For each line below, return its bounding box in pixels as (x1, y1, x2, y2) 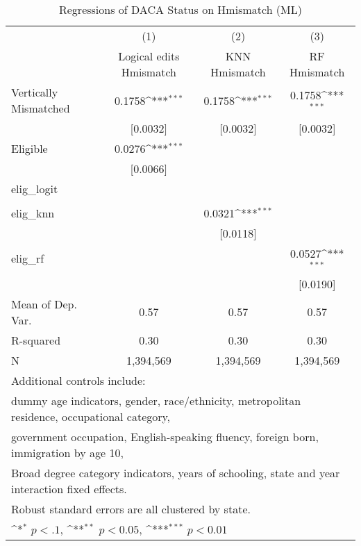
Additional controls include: (11, 372, 146, 388)
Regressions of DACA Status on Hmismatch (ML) (58, 1, 302, 17)
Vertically (11, 84, 58, 100)
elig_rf (11, 250, 44, 267)
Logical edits (118, 48, 180, 64)
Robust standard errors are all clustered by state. (11, 500, 251, 517)
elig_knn (11, 205, 55, 221)
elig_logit (11, 181, 58, 197)
